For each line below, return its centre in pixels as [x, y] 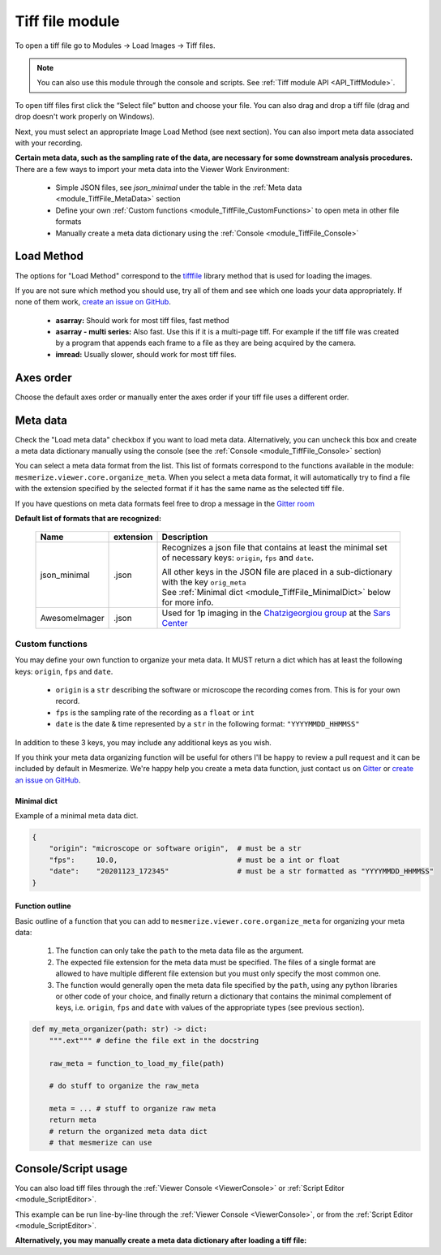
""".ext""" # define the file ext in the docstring [154, 1040]
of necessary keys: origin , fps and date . [238, 558]
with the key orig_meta [204, 582]
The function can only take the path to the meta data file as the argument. [180, 951]
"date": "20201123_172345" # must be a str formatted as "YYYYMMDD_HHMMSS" [241, 871]
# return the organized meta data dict [128, 1131]
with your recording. [49, 143]
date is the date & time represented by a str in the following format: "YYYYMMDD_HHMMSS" [208, 724]
